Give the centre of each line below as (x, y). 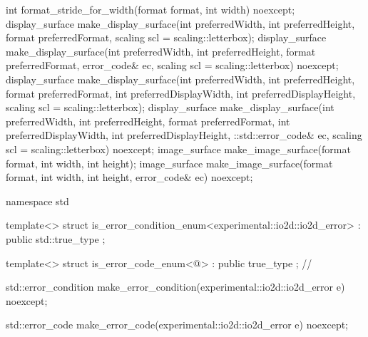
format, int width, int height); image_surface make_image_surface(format (169, 163)
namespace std (37, 201)
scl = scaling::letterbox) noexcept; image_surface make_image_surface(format (178, 149)
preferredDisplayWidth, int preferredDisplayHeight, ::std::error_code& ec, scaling (184, 135)
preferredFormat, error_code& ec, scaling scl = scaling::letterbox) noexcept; (172, 65)
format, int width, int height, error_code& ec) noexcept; (129, 177)
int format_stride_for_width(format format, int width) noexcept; (150, 9)
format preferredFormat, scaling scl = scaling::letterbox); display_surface (166, 37)
